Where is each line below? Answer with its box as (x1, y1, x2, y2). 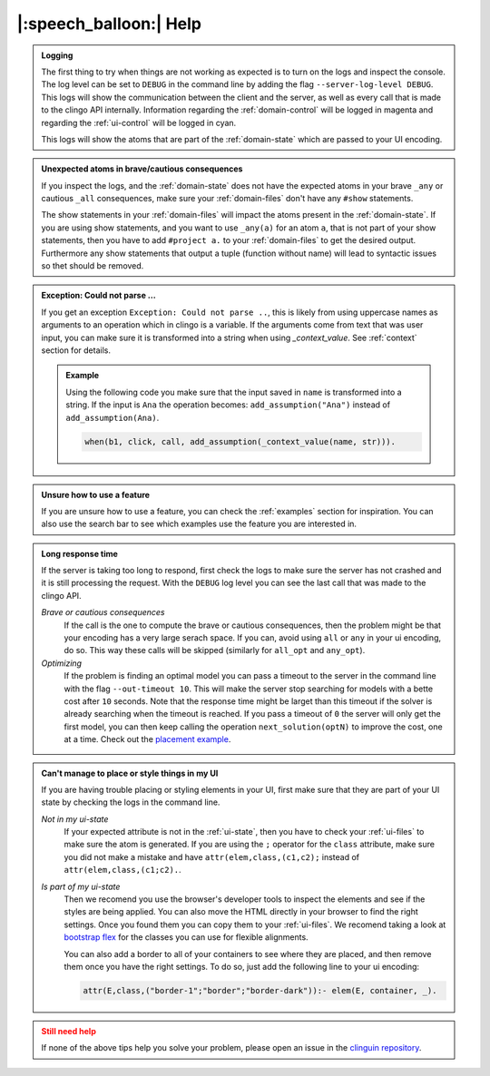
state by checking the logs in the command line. (41, 797, 220, 807)
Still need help (41, 1025, 97, 1036)
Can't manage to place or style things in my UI (41, 768, 219, 778)
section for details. (41, 345, 111, 356)
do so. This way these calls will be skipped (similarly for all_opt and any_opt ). (64, 645, 366, 656)
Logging (41, 50, 73, 61)
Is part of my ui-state (41, 881, 121, 892)
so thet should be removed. (41, 260, 144, 271)
